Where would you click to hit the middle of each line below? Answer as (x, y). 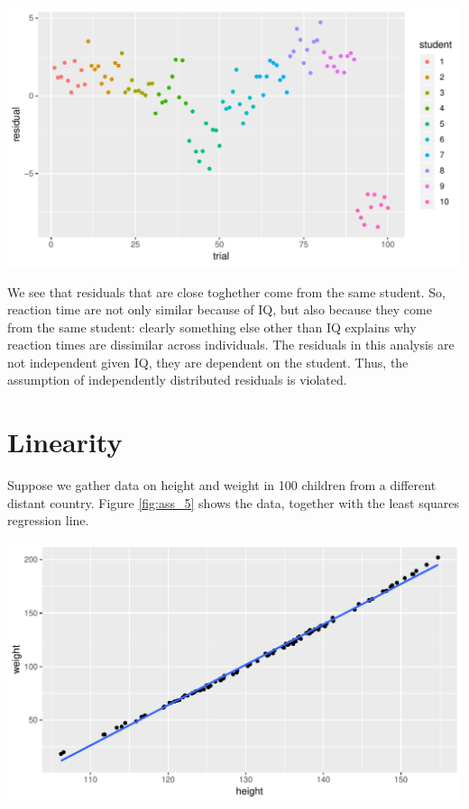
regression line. (48, 520)
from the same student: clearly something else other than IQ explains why (212, 327)
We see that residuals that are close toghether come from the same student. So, (226, 291)
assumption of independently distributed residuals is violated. (177, 380)
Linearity (65, 442)
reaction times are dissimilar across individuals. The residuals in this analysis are (231, 345)
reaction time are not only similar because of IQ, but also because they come (220, 309)
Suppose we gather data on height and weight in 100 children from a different (222, 485)
